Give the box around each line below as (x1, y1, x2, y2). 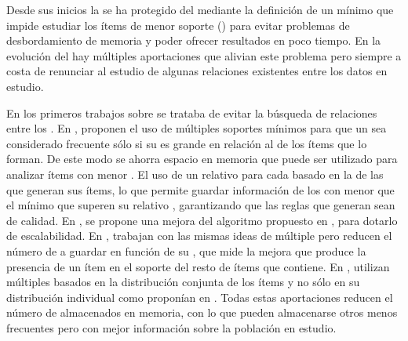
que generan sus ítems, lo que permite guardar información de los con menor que (6, 181, 395, 198)
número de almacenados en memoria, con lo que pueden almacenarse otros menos (6, 304, 398, 321)
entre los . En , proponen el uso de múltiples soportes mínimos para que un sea (6, 120, 387, 136)
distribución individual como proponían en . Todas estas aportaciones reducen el (6, 288, 393, 305)
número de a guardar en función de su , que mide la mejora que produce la (6, 242, 366, 259)
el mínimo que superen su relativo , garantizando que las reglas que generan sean (6, 197, 395, 213)
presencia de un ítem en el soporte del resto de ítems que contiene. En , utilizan (6, 258, 390, 274)
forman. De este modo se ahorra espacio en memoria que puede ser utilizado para (6, 151, 398, 167)
